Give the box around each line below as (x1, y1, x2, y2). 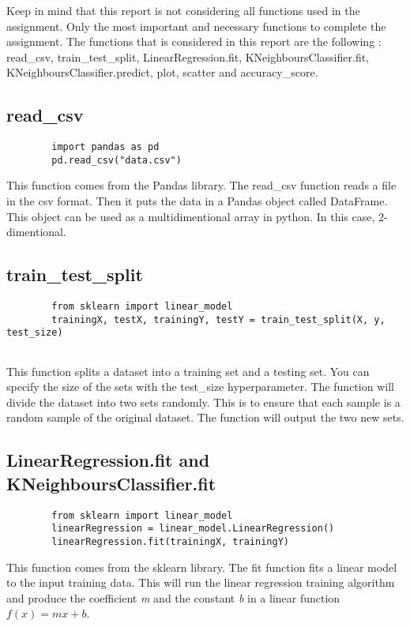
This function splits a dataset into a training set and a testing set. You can (6, 362, 370, 379)
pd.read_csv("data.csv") (51, 154, 182, 166)
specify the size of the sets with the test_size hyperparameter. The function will (6, 378, 394, 395)
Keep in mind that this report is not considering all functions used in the (6, 2, 360, 18)
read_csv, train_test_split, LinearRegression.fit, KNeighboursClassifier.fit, (6, 48, 370, 65)
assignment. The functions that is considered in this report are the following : (6, 33, 382, 50)
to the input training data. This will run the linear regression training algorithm (6, 574, 395, 591)
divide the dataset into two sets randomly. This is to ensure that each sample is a (6, 393, 401, 410)
